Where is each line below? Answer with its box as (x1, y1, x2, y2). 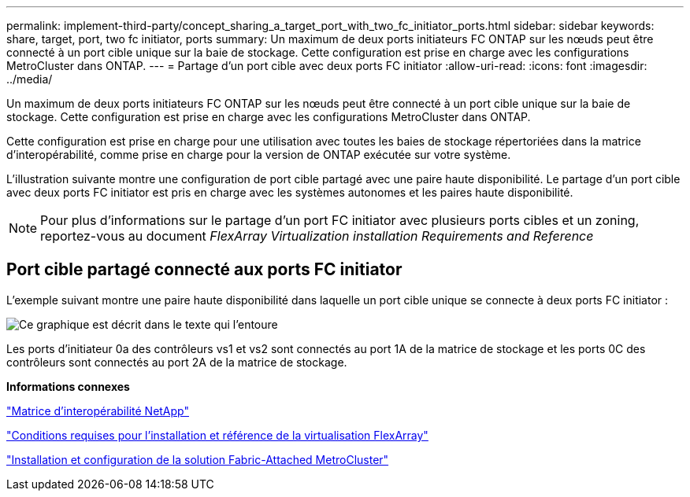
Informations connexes (6, 379, 130, 393)
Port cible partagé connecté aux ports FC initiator (6, 260, 402, 280)
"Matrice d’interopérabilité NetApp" (6, 403, 189, 418)
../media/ (6, 72, 53, 86)
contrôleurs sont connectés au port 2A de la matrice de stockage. (6, 355, 347, 369)
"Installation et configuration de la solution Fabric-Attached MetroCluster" (6, 452, 389, 466)
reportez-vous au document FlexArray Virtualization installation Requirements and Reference (40, 228, 594, 244)
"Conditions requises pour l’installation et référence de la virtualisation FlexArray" (6, 428, 428, 442)
